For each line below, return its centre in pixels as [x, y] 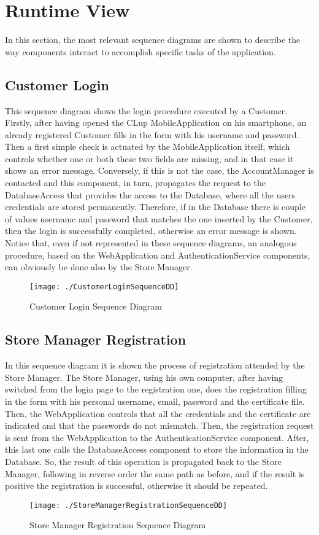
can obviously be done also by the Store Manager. [99, 267]
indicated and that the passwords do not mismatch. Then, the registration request [159, 425]
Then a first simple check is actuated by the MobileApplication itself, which [148, 146]
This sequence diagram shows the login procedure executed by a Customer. [146, 110]
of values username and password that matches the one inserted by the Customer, [159, 218]
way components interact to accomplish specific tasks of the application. [140, 51]
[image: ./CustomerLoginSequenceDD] [104, 287]
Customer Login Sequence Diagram [96, 306]
